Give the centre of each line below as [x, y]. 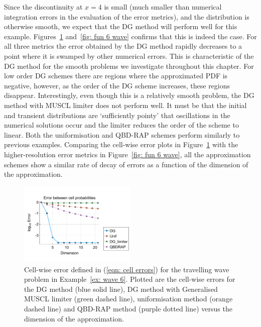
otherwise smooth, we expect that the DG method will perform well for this [121, 26]
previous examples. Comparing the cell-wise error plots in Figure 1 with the [121, 144]
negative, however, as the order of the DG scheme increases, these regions [117, 85]
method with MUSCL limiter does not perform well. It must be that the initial [125, 105]
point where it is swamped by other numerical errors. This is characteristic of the [129, 56]
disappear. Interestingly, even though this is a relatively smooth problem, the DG [129, 95]
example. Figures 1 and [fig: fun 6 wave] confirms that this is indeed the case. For [130, 36]
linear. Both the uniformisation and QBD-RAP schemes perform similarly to [122, 134]
